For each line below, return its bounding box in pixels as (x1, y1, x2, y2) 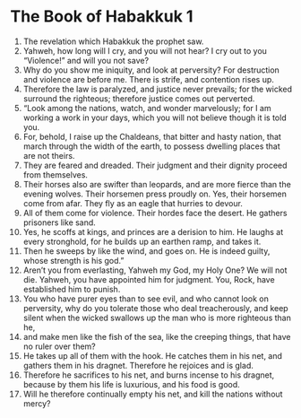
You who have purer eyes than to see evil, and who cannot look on (22, 293, 270, 304)
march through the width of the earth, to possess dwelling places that (22, 141, 280, 152)
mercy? (22, 397, 52, 409)
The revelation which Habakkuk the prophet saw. (22, 36, 204, 47)
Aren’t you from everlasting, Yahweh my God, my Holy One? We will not (22, 265, 288, 275)
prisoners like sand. (22, 217, 97, 228)
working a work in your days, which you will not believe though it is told (22, 112, 287, 123)
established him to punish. (22, 283, 121, 294)
